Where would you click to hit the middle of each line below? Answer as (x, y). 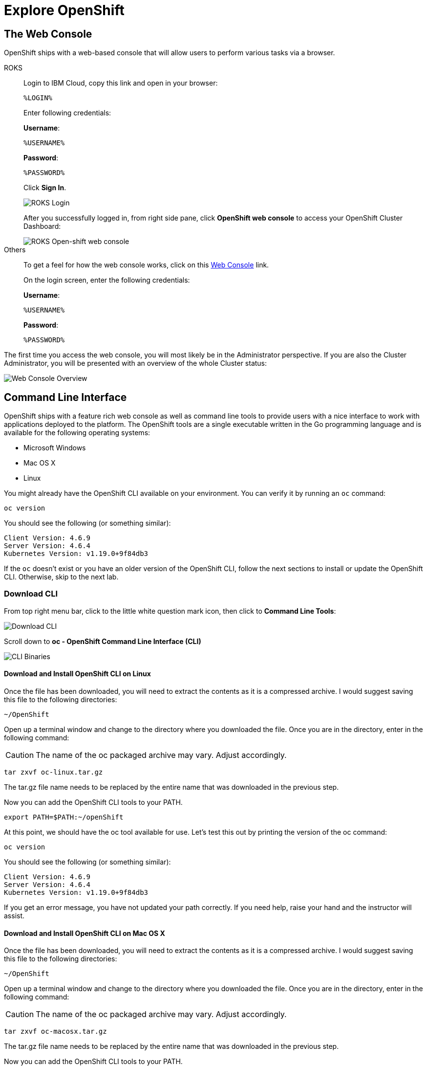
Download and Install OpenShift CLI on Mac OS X (85, 933)
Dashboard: (42, 226)
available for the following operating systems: (77, 433)
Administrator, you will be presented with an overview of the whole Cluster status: (136, 363)
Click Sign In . (45, 188)
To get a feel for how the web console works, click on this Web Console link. (146, 265)
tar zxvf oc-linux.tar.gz (53, 772)
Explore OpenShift (64, 10)
